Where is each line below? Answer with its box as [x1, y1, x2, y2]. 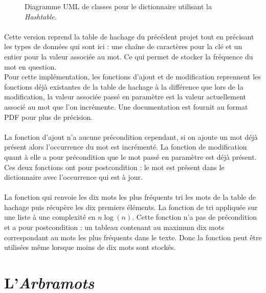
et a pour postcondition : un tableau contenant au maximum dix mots [4, 222, 224, 233]
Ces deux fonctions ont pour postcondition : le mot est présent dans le [4, 161, 225, 172]
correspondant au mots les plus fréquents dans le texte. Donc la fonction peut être [4, 232, 262, 242]
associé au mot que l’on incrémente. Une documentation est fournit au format [4, 101, 248, 112]
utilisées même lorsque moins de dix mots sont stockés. [4, 242, 176, 253]
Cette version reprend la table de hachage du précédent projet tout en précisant [4, 31, 254, 41]
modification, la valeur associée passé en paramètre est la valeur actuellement [4, 91, 246, 102]
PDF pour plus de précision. [4, 111, 93, 122]
